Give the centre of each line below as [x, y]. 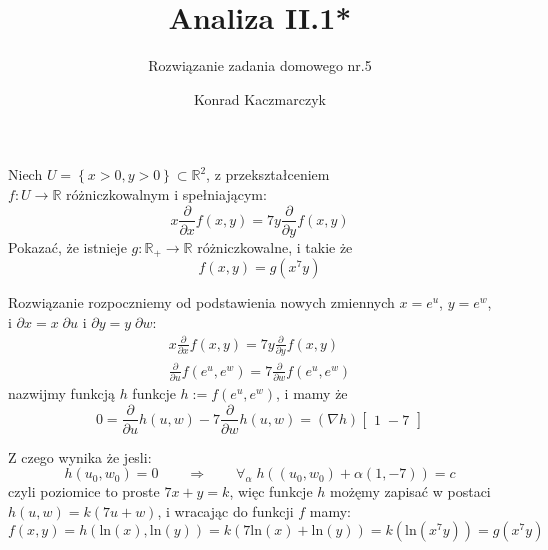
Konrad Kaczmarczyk [260, 98]
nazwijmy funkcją [61, 392]
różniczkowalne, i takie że [275, 246]
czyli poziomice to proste [84, 491]
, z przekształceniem [268, 174]
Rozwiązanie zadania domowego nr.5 [260, 65]
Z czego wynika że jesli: [80, 456]
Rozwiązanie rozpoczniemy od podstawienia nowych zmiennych [201, 302]
